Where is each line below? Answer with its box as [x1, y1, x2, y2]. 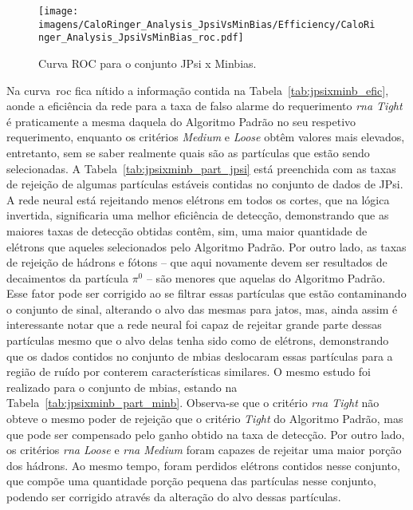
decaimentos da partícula [6, 269, 128, 286]
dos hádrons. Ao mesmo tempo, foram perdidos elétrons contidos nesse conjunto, [6, 457, 400, 473]
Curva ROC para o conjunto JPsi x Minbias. [38, 54, 257, 71]
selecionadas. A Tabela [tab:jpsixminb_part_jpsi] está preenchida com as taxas [6, 160, 396, 176]
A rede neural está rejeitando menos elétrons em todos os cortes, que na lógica [6, 191, 390, 208]
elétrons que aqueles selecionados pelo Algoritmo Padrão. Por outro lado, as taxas [6, 238, 407, 255]
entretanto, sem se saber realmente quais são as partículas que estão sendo [6, 144, 370, 160]
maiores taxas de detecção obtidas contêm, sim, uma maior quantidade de [6, 222, 368, 239]
